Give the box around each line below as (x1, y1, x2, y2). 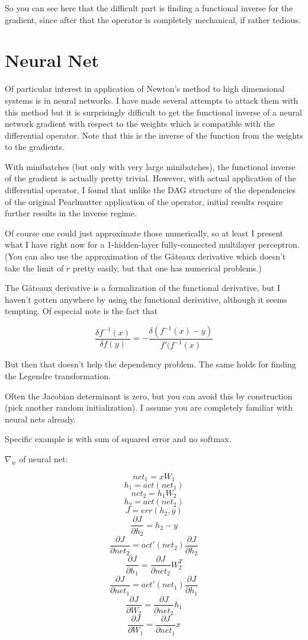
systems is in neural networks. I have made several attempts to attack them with (5, 94, 299, 106)
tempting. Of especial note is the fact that (5, 305, 158, 317)
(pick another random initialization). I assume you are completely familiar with (5, 401, 293, 414)
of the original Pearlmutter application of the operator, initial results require (5, 195, 283, 207)
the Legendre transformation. (5, 369, 111, 382)
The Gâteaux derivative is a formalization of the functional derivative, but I (5, 281, 281, 294)
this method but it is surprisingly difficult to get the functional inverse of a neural (5, 105, 302, 118)
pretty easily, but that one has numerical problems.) (72, 261, 262, 274)
